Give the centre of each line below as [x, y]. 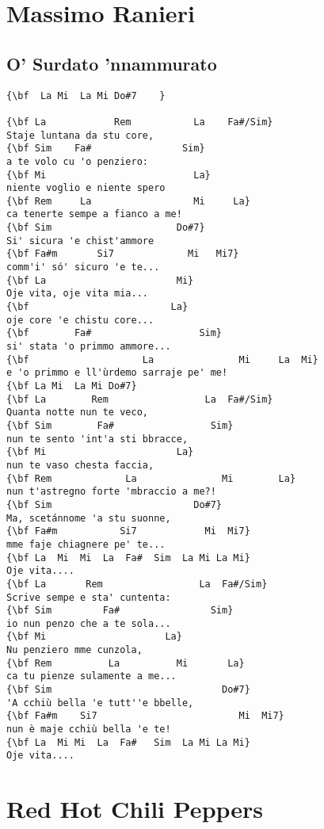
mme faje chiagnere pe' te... [86, 544]
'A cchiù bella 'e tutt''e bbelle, [100, 703]
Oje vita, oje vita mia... [77, 294]
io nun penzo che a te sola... [89, 623]
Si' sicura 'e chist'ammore [80, 241]
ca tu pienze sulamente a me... [91, 676]
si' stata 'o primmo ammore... [89, 347]
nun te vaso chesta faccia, [80, 465]
